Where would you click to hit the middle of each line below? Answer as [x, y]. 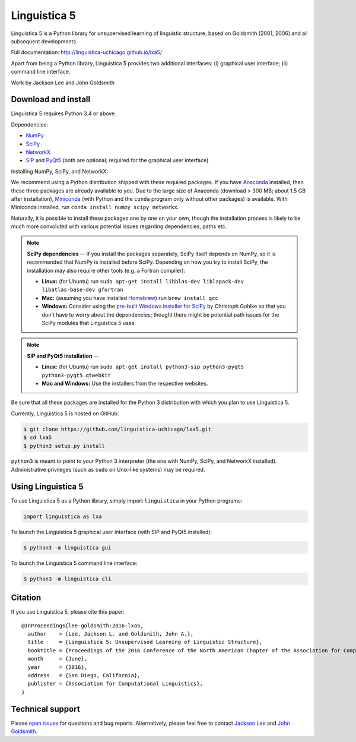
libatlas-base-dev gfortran [83, 290]
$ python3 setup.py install [64, 446]
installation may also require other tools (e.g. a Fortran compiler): [106, 270]
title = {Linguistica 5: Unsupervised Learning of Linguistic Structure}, [145, 642]
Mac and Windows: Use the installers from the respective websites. [125, 383]
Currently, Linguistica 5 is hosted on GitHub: [65, 413]
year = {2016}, [58, 667]
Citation [26, 598]
